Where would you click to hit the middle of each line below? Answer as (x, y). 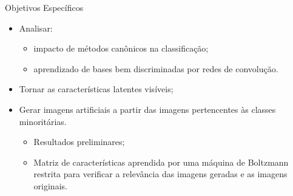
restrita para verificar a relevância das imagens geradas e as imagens (160, 174)
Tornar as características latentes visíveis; (96, 89)
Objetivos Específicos (44, 7)
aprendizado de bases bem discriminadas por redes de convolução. (156, 68)
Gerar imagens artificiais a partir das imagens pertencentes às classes (147, 109)
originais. (50, 185)
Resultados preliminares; (79, 142)
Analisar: (36, 28)
